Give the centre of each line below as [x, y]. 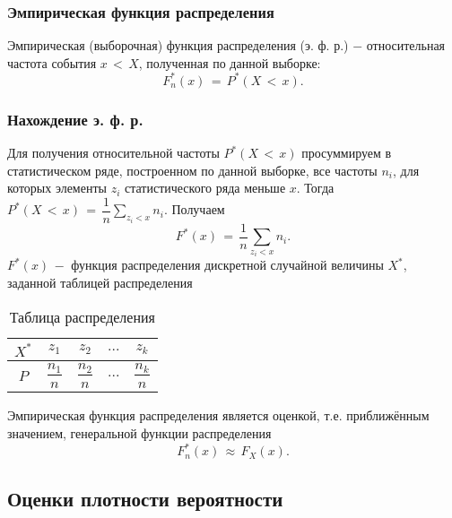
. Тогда [315, 188]
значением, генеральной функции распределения [139, 433]
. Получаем [194, 209]
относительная [406, 45]
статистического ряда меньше [205, 188]
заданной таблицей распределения [100, 283]
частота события [52, 62]
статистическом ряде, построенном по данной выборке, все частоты [192, 170]
